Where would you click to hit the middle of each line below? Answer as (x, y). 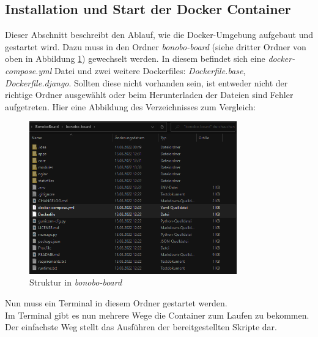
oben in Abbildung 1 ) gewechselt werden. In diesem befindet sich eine (135, 59)
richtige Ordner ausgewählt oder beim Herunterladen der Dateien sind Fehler (149, 95)
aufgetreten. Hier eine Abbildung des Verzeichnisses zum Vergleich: (130, 106)
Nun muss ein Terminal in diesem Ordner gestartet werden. (116, 303)
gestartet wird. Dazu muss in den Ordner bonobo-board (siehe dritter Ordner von (156, 46)
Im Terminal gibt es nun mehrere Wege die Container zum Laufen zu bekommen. (157, 315)
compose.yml (28, 70)
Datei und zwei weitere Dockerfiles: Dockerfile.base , (150, 70)
